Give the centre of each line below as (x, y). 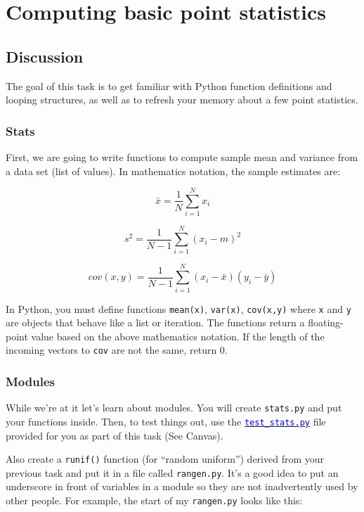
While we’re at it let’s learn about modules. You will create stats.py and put (174, 408)
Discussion (45, 56)
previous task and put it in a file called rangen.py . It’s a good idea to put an (172, 472)
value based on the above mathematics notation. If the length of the (178, 336)
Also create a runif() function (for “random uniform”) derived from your (165, 459)
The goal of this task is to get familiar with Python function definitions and (169, 85)
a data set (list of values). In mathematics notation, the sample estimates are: (173, 171)
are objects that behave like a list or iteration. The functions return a (155, 322)
